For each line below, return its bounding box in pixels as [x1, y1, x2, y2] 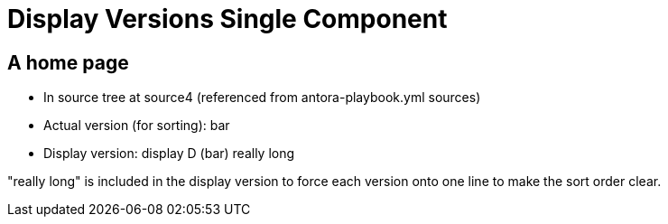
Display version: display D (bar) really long [43, 145, 295, 162]
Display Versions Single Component [7, 4, 448, 34]
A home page [7, 51, 129, 74]
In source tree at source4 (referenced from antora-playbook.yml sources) [43, 89, 481, 106]
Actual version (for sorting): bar [43, 117, 230, 134]
